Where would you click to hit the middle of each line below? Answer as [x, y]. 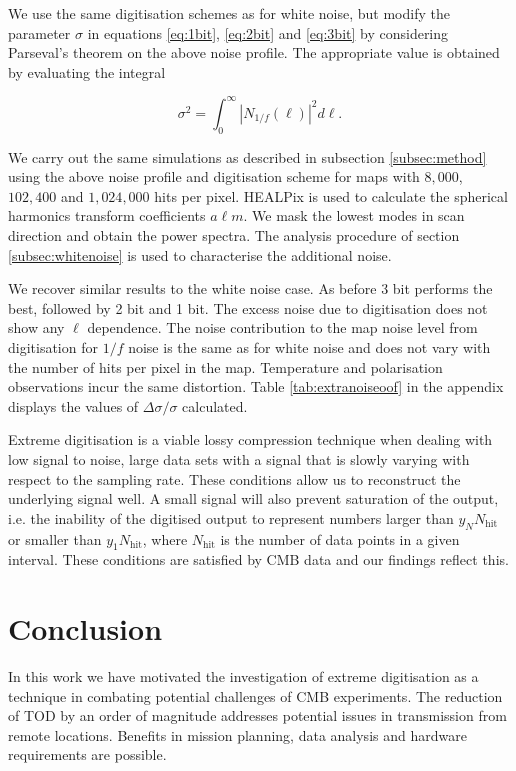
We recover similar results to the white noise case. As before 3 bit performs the [250, 288]
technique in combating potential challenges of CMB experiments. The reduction [255, 695]
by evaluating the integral [87, 71]
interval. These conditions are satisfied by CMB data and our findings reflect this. [258, 559]
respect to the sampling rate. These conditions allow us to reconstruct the [234, 478]
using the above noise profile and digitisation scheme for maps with [214, 176]
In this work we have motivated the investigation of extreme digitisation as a [243, 676]
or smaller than [55, 538]
